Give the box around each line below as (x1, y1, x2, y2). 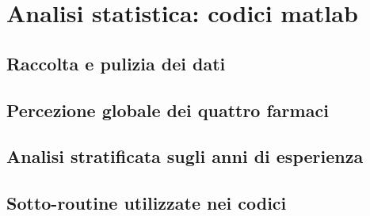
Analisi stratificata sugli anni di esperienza (6, 144, 364, 169)
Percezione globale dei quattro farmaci (6, 97, 329, 122)
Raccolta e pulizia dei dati (6, 51, 226, 75)
